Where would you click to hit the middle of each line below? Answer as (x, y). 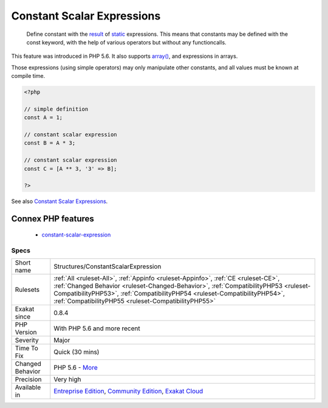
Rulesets (27, 289)
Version (26, 332)
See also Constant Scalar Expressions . (60, 201)
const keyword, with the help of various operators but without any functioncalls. (127, 42)
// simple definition (56, 109)
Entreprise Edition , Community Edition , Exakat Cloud (128, 391)
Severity (27, 340)
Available (28, 387)
